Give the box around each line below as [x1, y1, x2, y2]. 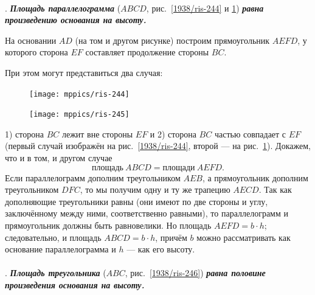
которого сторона [5, 46, 68, 58]
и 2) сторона [150, 127, 196, 140]
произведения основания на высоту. [5, 279, 145, 291]
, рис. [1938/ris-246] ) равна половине [125, 266, 266, 279]
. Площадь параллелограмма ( [5, 1, 121, 14]
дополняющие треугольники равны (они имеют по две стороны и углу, [5, 195, 268, 207]
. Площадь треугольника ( [5, 266, 106, 279]
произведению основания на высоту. [5, 13, 147, 26]
